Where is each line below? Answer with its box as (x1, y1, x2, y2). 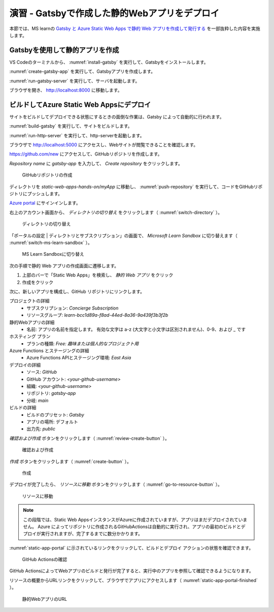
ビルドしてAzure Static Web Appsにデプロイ (9, 100, 151, 109)
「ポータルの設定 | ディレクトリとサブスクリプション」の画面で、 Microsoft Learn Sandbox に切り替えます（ (9, 232, 238, 238)
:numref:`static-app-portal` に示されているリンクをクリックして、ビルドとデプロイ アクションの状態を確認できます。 (9, 544, 254, 551)
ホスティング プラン (9, 333, 51, 340)
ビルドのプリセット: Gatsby (26, 412, 85, 418)
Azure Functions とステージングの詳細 (9, 348, 89, 354)
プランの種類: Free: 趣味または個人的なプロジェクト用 (26, 341, 139, 347)
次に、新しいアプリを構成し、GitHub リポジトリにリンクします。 (9, 288, 145, 294)
